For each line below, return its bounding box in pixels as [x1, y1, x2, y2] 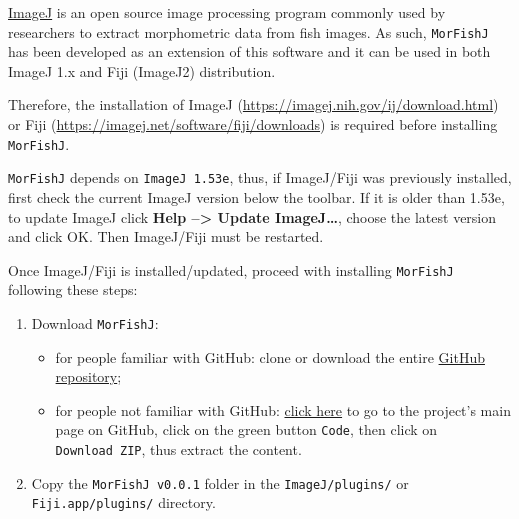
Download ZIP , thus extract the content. [55, 439, 302, 460]
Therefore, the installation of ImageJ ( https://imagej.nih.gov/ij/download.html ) [8, 94, 499, 115]
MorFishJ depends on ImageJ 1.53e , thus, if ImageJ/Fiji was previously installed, [8, 167, 512, 188]
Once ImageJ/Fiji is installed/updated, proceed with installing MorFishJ [8, 259, 454, 280]
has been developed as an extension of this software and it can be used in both [8, 41, 491, 62]
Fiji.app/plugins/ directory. [31, 492, 216, 513]
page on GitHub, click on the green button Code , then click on [55, 419, 438, 440]
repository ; [55, 366, 122, 387]
